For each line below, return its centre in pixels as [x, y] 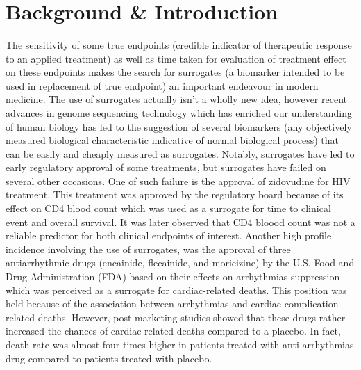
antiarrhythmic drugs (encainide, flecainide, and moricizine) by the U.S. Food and [180, 263]
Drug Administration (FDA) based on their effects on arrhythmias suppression [173, 276]
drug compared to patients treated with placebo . [109, 358]
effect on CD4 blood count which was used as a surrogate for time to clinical [168, 208]
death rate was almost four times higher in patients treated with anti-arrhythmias [180, 344]
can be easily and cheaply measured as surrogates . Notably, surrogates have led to [180, 153]
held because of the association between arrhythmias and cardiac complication [172, 304]
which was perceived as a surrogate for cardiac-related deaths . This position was [176, 290]
